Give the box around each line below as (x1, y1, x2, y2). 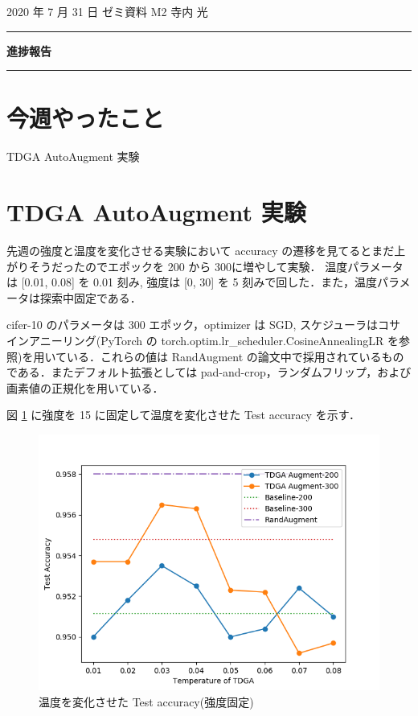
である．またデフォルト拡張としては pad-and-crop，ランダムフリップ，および (6, 364, 412, 381)
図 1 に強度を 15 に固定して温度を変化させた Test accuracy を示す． (6, 406, 361, 423)
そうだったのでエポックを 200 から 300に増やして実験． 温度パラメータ (28, 257, 404, 274)
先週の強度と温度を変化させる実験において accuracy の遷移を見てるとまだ (6, 242, 395, 259)
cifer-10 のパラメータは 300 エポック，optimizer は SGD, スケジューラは (6, 316, 379, 333)
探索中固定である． (39, 289, 141, 306)
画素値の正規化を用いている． (6, 379, 164, 396)
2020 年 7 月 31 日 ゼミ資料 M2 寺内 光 (6, 3, 208, 19)
